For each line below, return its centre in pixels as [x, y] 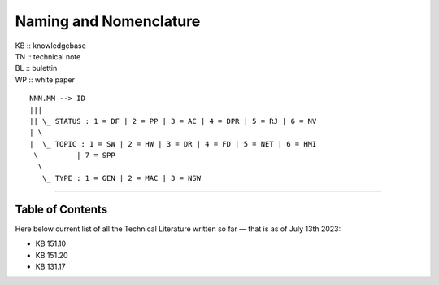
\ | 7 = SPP [74, 156]
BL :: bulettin [36, 68]
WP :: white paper [45, 79]
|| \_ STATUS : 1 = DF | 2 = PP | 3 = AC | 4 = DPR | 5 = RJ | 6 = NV [173, 121]
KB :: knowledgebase [51, 46]
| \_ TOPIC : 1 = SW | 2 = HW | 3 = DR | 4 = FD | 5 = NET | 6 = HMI [173, 144]
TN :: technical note [48, 56]
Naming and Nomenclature [108, 21]
